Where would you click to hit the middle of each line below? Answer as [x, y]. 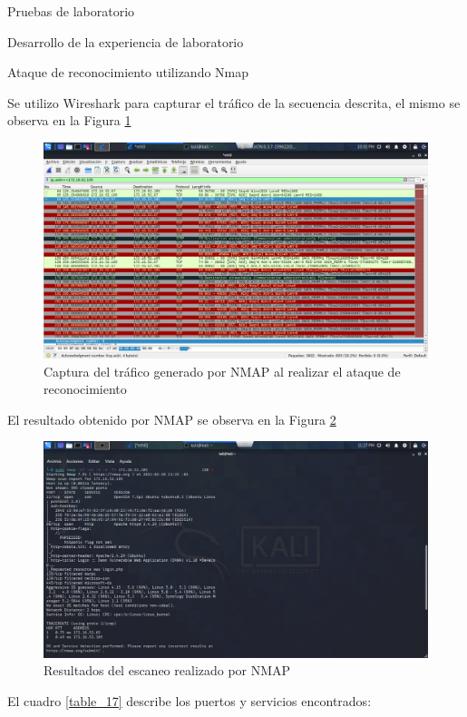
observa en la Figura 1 [69, 120]
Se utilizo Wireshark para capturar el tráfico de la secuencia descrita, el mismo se [234, 102]
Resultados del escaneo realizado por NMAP [167, 670]
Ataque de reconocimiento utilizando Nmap [128, 72]
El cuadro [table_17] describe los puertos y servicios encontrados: [190, 700]
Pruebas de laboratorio [71, 11]
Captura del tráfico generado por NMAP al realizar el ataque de [222, 371]
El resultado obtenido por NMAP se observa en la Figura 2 [172, 419]
